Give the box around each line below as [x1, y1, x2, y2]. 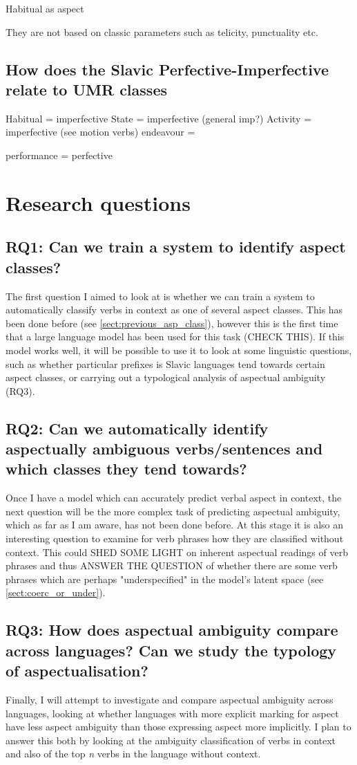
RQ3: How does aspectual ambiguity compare [6, 619, 338, 640]
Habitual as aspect [6, 1, 84, 15]
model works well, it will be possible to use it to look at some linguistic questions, [6, 342, 352, 357]
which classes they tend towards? [6, 458, 247, 479]
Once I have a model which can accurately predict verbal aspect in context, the [6, 490, 342, 505]
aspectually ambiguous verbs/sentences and [6, 438, 323, 459]
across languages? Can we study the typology [6, 639, 337, 661]
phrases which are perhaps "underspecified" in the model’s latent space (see [6, 571, 324, 586]
